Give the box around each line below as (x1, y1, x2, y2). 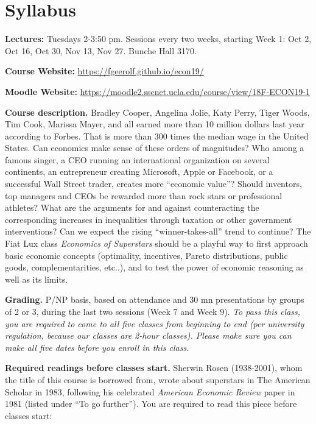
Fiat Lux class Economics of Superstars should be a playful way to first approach (5, 237, 308, 250)
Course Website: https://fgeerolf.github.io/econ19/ (5, 65, 204, 77)
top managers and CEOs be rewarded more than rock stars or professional (5, 189, 283, 202)
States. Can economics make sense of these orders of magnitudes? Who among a (5, 141, 304, 154)
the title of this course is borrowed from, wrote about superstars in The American (5, 373, 311, 386)
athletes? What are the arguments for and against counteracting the (5, 201, 259, 214)
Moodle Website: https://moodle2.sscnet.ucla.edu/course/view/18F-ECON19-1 (5, 85, 310, 97)
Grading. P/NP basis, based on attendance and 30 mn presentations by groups (5, 293, 304, 306)
